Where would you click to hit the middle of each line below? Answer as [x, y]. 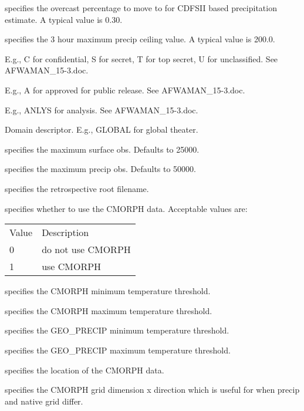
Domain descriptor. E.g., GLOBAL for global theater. [102, 129]
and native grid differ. [44, 401]
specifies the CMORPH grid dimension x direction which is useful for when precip [152, 390]
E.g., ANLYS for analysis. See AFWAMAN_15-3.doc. [102, 110]
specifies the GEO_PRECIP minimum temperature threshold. [117, 330]
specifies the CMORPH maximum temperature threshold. [109, 310]
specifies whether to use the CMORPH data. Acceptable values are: [126, 208]
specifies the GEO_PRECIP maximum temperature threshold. [118, 350]
